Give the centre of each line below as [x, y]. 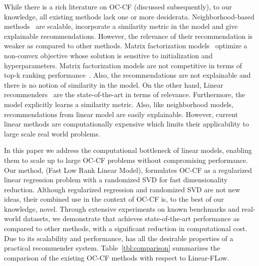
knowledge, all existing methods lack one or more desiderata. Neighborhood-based [129, 16]
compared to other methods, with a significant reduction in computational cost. [126, 228]
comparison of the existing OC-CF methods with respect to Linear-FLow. [117, 257]
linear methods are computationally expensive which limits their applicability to [127, 124]
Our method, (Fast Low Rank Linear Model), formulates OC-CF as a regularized [128, 170]
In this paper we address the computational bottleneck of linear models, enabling [128, 150]
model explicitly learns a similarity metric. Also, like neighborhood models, [119, 104]
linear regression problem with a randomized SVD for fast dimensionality [116, 180]
